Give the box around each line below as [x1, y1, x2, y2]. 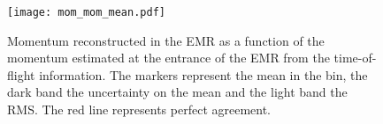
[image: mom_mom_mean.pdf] [7, 6, 165, 18]
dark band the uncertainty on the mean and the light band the [7, 83, 348, 101]
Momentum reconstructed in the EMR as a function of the [7, 31, 325, 49]
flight [7, 65, 35, 84]
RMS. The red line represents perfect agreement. [7, 100, 272, 119]
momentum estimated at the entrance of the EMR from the [7, 48, 330, 67]
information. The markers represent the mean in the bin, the [39, 65, 368, 84]
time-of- [333, 48, 377, 67]
